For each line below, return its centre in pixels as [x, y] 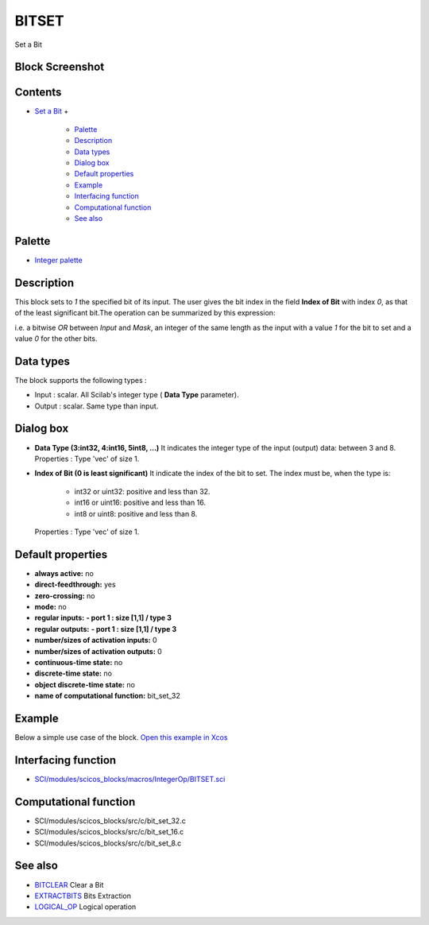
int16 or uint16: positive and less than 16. [140, 503]
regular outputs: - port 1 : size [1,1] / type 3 [106, 629]
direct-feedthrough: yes [75, 585]
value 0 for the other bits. [56, 339]
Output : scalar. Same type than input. [97, 406]
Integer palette [58, 260]
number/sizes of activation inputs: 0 [96, 641]
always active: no [64, 573]
